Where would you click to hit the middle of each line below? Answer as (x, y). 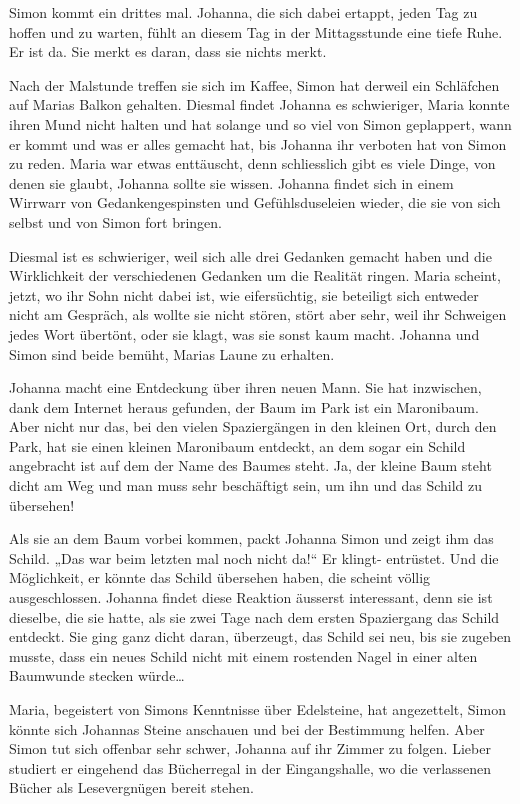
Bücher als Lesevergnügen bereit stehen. (131, 787)
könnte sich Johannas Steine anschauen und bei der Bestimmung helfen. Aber (247, 728)
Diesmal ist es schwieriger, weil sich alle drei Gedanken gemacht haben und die (250, 255)
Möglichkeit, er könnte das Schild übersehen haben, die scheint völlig (220, 577)
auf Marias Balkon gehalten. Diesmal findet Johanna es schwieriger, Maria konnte (259, 104)
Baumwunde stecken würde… (97, 675)
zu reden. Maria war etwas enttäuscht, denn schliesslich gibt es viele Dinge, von (252, 163)
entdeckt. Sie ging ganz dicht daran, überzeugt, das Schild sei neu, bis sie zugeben (260, 636)
